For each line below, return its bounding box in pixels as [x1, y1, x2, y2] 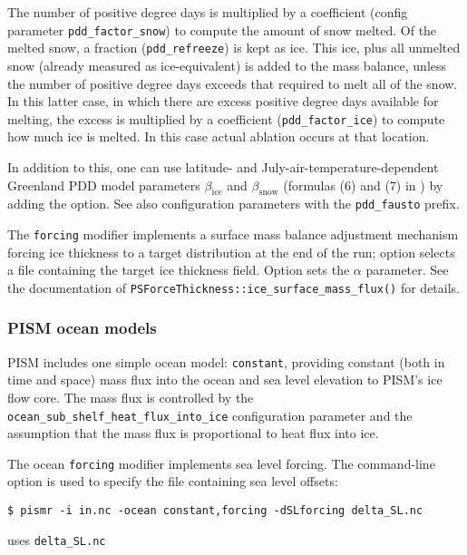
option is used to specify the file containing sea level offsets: [7, 472, 338, 491]
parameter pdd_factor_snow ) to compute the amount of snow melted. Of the [7, 20, 437, 39]
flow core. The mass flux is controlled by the [7, 387, 254, 406]
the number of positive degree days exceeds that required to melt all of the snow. [7, 73, 458, 92]
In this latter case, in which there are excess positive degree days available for [7, 92, 439, 111]
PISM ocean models [7, 316, 157, 339]
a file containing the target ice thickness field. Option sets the [7, 260, 350, 279]
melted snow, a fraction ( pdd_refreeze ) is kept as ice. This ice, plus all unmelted [7, 38, 461, 57]
